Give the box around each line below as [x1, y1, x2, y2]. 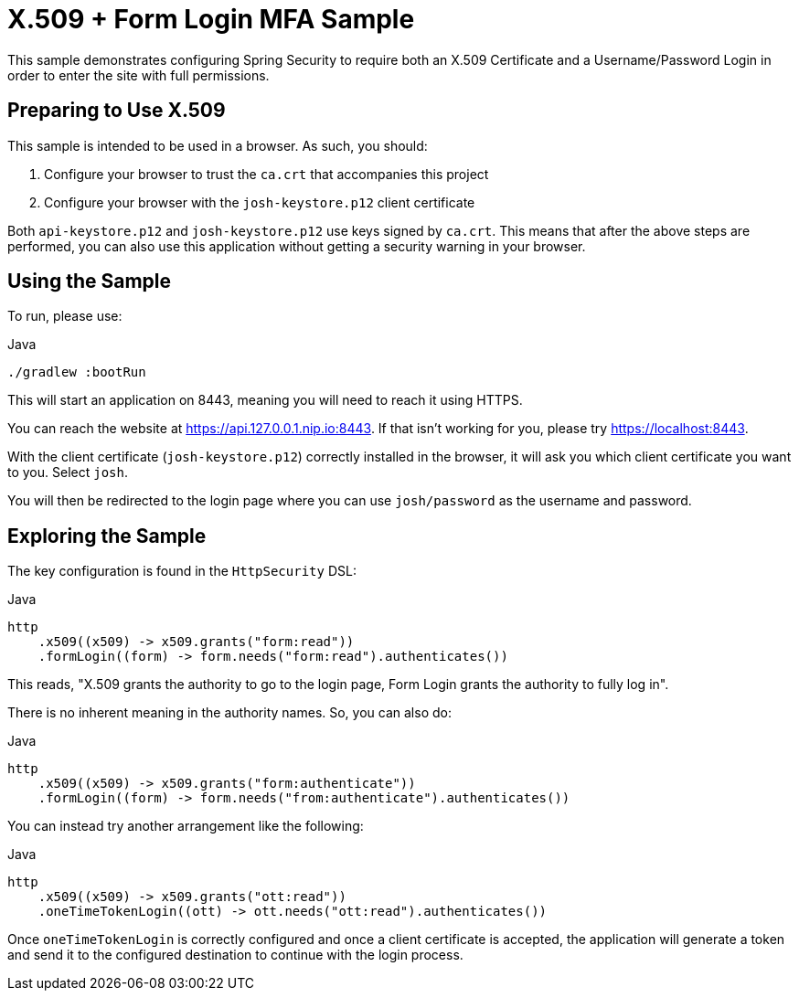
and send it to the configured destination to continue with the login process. [7, 947, 463, 963]
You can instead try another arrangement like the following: [7, 818, 364, 834]
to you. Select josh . [7, 464, 128, 481]
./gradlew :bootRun [7, 365, 146, 380]
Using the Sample [7, 270, 171, 293]
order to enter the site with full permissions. [7, 67, 270, 83]
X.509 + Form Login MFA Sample [7, 4, 415, 35]
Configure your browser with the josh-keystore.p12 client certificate [44, 194, 475, 210]
